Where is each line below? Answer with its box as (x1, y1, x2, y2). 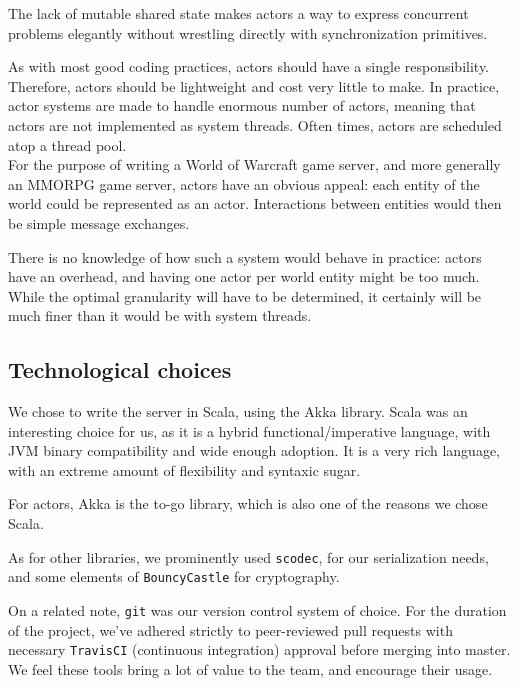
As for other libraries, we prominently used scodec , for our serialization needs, (8, 546, 489, 567)
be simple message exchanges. (8, 212, 190, 233)
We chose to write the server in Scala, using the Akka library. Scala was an (8, 401, 468, 422)
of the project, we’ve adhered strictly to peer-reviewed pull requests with (8, 619, 453, 640)
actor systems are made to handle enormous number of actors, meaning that (8, 95, 476, 116)
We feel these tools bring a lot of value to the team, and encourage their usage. (8, 658, 493, 679)
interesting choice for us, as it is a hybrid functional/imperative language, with (8, 420, 491, 441)
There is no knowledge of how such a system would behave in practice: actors (8, 246, 482, 267)
